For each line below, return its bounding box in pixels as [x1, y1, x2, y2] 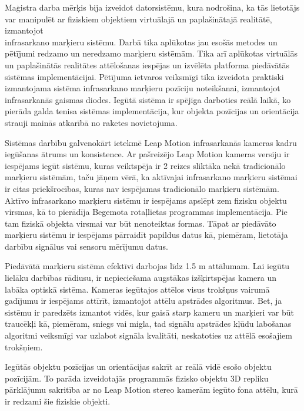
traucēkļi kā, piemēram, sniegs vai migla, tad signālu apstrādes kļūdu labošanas [5, 317, 292, 330]
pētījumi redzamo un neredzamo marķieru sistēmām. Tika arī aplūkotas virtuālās [5, 47, 298, 59]
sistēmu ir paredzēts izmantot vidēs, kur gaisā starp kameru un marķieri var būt [5, 306, 294, 318]
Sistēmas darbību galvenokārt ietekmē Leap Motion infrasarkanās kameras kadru [5, 136, 297, 148]
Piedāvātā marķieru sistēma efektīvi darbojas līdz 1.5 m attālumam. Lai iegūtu [5, 260, 290, 272]
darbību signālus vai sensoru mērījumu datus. [5, 240, 168, 252]
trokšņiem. [5, 340, 43, 353]
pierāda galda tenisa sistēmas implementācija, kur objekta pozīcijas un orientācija [5, 105, 299, 117]
